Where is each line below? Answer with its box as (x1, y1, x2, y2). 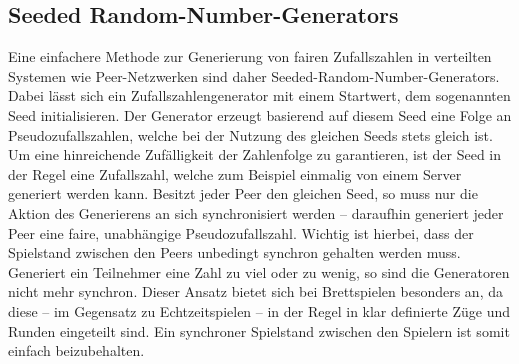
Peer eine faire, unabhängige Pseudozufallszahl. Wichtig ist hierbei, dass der (8, 222, 474, 243)
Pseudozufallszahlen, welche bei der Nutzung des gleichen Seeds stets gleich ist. (8, 124, 493, 145)
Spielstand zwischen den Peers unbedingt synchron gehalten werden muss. (8, 242, 461, 263)
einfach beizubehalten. (8, 340, 145, 361)
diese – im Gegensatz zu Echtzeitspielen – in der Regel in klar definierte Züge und (8, 300, 511, 321)
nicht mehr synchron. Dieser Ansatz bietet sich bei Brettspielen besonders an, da (8, 281, 503, 302)
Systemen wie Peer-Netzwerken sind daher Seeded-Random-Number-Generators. (8, 65, 500, 86)
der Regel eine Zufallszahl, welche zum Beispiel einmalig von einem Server (8, 163, 462, 184)
